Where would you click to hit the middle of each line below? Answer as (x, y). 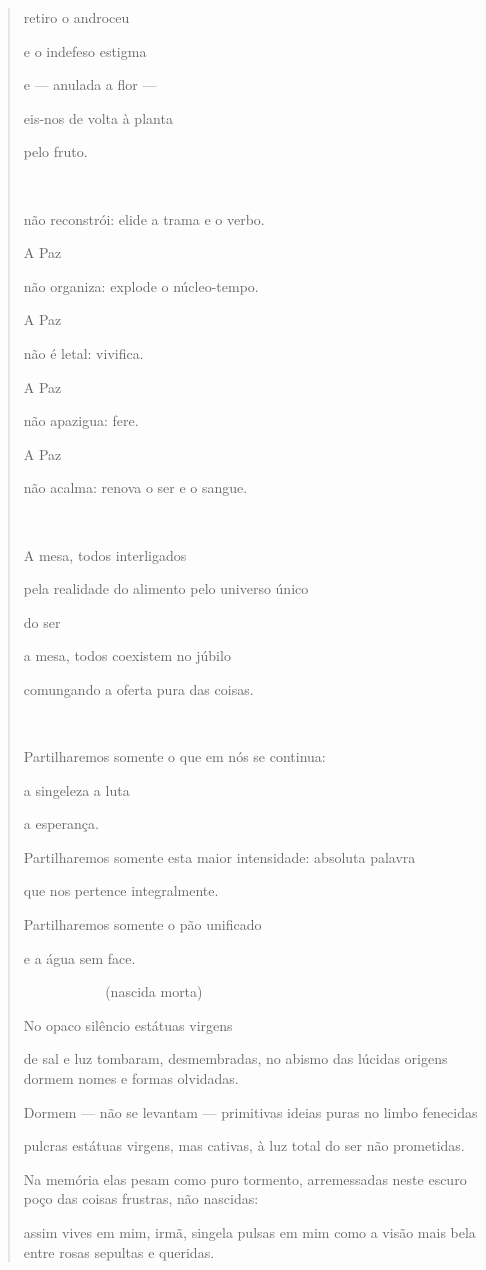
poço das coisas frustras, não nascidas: (141, 1198)
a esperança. (61, 823)
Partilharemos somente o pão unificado (142, 924)
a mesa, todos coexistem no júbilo (127, 655)
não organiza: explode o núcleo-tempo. (141, 285)
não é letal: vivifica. (83, 352)
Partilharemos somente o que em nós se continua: (174, 756)
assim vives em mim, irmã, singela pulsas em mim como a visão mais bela (249, 1231)
